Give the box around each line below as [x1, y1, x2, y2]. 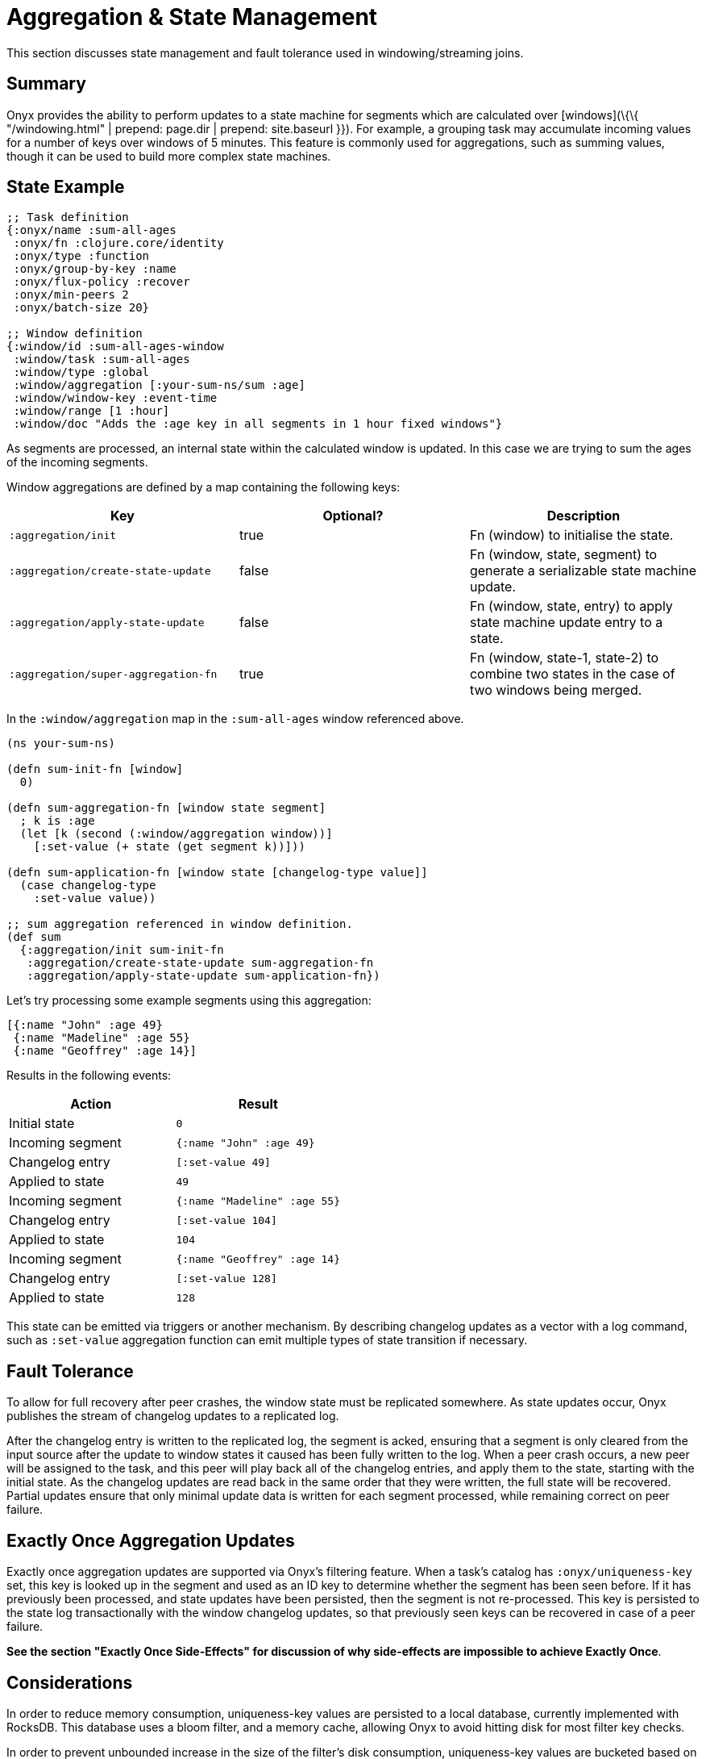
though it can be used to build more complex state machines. [6, 148, 331, 163]
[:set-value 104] [176, 1214, 277, 1226]
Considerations [6, 1672, 133, 1693]
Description [546, 508, 621, 524]
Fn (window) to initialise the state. [469, 527, 674, 544]
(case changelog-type [19, 879, 156, 892]
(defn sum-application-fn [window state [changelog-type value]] [6, 866, 428, 879]
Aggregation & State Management [6, 3, 378, 31]
